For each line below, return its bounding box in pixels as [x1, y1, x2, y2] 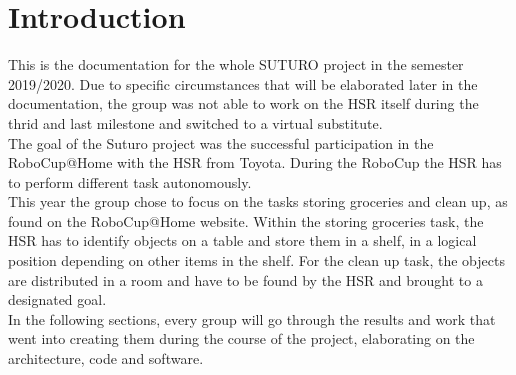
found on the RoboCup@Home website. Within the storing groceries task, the [8, 210, 484, 231]
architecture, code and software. [8, 348, 204, 369]
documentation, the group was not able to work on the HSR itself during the [8, 93, 479, 114]
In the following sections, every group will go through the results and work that [8, 308, 496, 329]
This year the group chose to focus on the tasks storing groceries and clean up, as [8, 191, 508, 212]
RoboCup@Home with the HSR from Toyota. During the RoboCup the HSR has [8, 152, 502, 173]
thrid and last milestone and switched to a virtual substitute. [8, 112, 383, 133]
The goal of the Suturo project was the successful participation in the [8, 132, 434, 153]
